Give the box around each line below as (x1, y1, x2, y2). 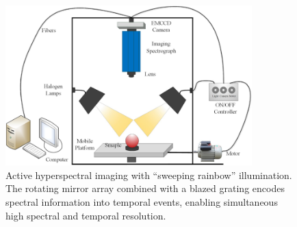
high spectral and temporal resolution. (5, 208, 166, 222)
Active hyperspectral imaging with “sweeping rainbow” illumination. (5, 167, 292, 182)
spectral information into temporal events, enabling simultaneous (5, 194, 278, 208)
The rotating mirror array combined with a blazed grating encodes (5, 181, 285, 195)
